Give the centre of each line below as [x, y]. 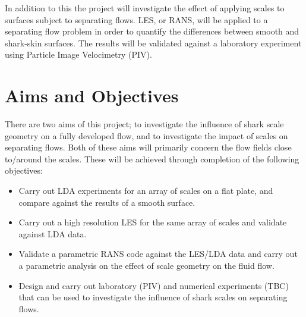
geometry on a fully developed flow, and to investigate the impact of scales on [146, 135]
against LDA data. [53, 233]
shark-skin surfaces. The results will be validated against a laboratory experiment [153, 43]
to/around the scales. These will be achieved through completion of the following [152, 158]
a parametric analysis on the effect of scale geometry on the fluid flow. [146, 266]
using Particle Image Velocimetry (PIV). [78, 54]
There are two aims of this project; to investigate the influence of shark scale [144, 124]
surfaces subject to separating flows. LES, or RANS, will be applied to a [136, 19]
